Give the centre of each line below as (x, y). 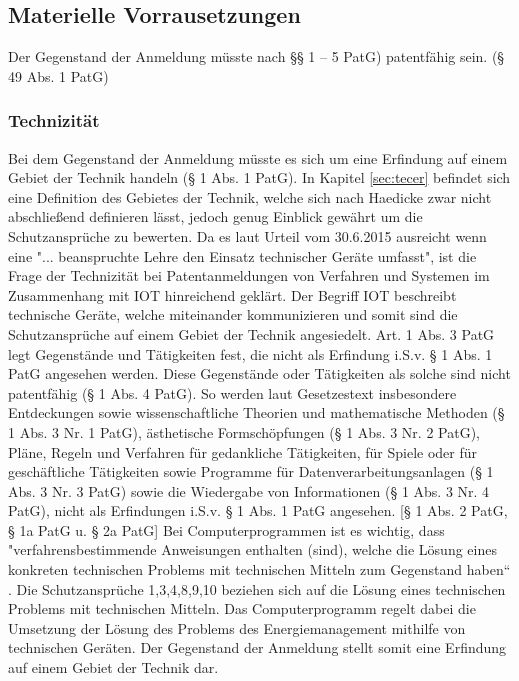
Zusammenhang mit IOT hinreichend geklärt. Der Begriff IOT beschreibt (232, 294)
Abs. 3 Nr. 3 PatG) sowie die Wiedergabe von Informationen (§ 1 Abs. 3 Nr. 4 (249, 490)
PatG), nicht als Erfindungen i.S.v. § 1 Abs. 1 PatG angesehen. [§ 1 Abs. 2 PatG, (258, 510)
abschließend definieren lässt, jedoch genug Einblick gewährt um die (215, 216)
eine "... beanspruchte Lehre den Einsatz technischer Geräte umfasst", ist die (242, 255)
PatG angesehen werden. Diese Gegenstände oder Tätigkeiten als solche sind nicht (259, 373)
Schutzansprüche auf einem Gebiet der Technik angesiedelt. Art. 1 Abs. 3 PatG (251, 333)
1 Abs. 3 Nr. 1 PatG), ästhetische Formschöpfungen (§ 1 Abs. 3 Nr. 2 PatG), (244, 431)
